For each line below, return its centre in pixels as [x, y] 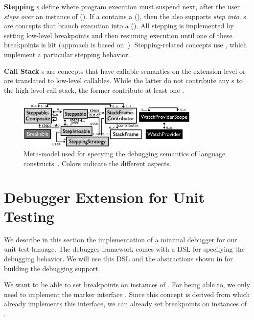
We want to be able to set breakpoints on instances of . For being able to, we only [127, 285]
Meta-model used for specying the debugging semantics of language [125, 154]
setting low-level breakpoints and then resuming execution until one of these [118, 35]
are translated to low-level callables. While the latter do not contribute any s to [123, 80]
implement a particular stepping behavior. [67, 54]
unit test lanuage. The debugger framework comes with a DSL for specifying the [124, 249]
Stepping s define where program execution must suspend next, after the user [122, 6]
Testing [29, 216]
